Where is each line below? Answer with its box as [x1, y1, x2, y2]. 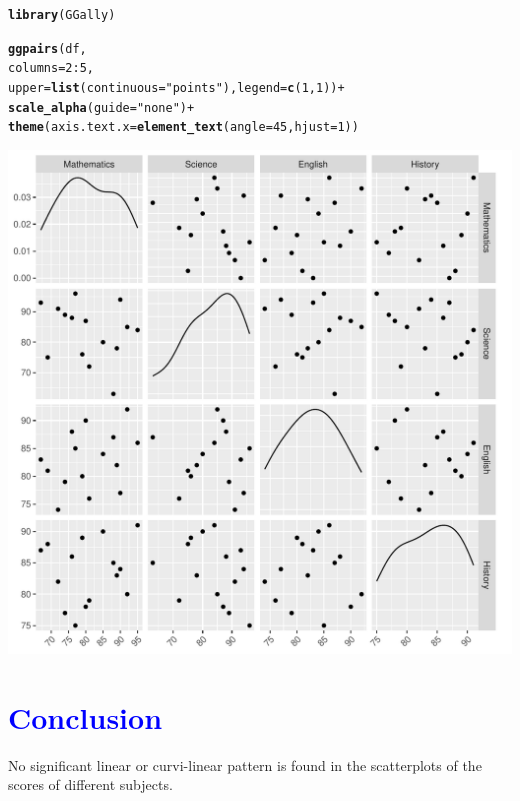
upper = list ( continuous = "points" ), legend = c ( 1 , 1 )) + [8, 80, 345, 95]
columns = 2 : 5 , [8, 61, 94, 76]
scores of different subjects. [8, 774, 173, 795]
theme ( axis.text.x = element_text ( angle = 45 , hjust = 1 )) [8, 120, 359, 135]
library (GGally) [8, 8, 116, 22]
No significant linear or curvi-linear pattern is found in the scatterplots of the [8, 754, 482, 775]
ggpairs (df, [8, 41, 87, 56]
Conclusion [8, 696, 163, 737]
